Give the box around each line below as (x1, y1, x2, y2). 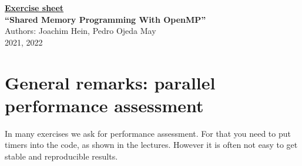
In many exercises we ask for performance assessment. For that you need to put (5, 127, 291, 139)
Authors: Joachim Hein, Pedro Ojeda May (5, 25, 156, 37)
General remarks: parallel (5, 70, 216, 94)
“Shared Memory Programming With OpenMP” (5, 13, 206, 25)
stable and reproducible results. (5, 150, 118, 162)
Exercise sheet (5, 2, 64, 13)
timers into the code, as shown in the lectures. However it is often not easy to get (5, 139, 298, 151)
